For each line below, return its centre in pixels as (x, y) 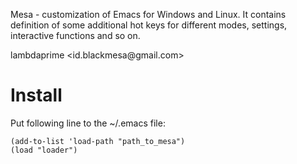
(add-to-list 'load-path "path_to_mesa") (98, 141)
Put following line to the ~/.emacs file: (88, 123)
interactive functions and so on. (75, 35)
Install (36, 95)
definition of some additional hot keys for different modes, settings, (149, 25)
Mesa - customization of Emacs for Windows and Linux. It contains (148, 14)
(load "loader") (44, 150)
